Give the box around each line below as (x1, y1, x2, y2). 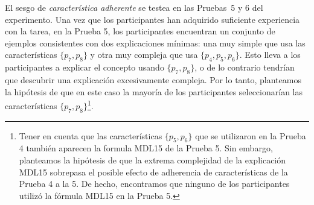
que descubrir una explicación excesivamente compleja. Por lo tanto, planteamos (5, 73, 301, 86)
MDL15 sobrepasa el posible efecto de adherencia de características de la (19, 165, 288, 178)
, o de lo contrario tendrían (194, 61, 295, 74)
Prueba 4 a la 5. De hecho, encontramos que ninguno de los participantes (19, 177, 290, 190)
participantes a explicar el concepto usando (5, 61, 164, 74)
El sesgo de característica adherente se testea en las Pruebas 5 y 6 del (5, 1, 263, 13)
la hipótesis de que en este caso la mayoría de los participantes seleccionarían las (5, 85, 303, 98)
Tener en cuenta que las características (19, 129, 162, 142)
